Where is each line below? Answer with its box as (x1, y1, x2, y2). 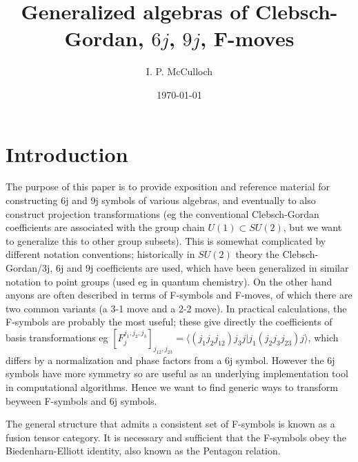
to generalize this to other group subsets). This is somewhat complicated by (6, 233, 326, 248)
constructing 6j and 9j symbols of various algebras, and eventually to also (6, 193, 316, 208)
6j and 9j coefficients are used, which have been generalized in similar (55, 261, 349, 274)
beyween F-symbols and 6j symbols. (6, 393, 157, 408)
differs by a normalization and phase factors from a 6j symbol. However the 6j (6, 352, 335, 367)
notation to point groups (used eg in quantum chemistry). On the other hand (6, 274, 332, 288)
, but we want (283, 220, 342, 234)
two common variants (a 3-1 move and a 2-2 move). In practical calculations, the (6, 301, 347, 315)
